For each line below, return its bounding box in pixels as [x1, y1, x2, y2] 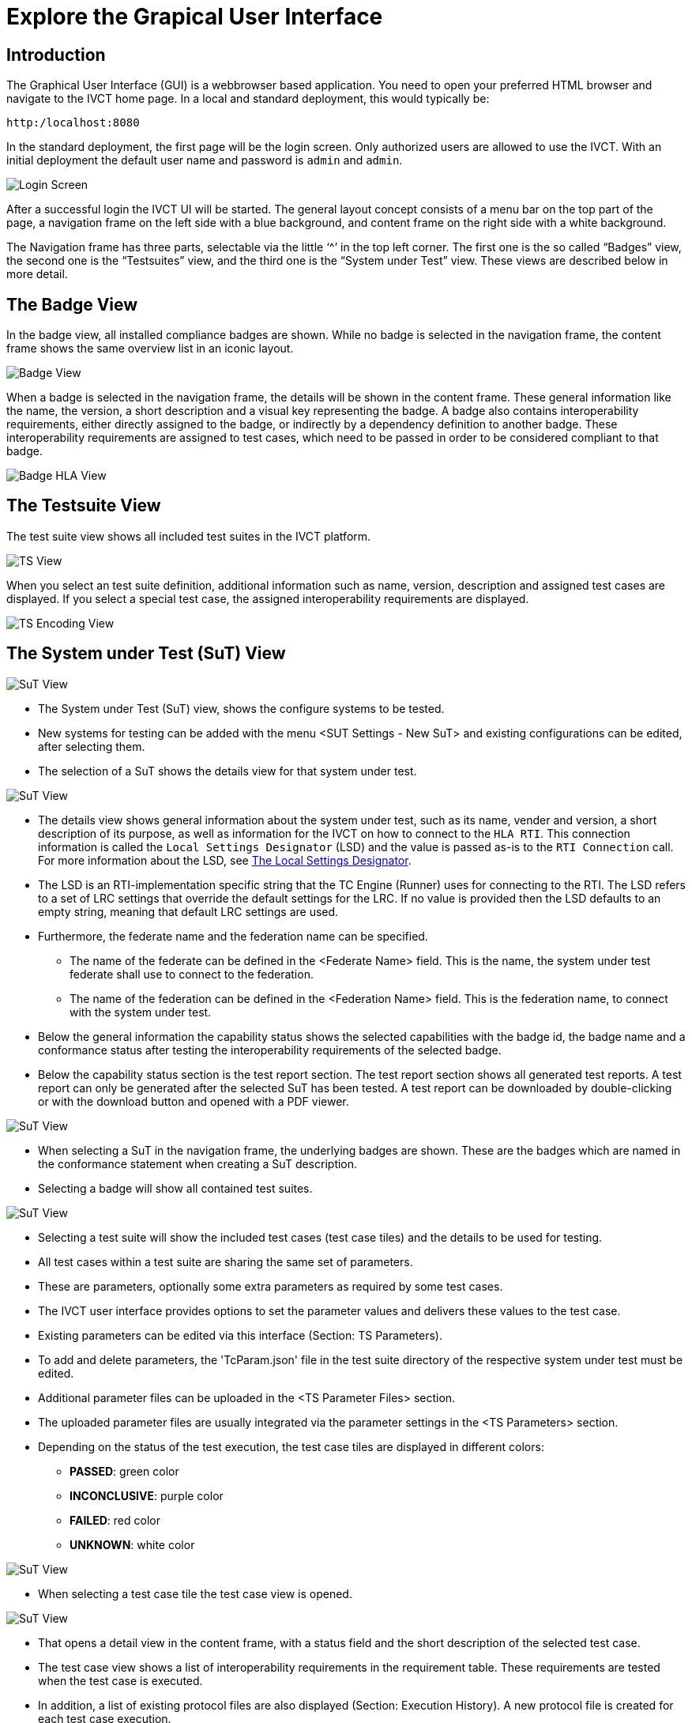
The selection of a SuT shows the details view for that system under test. [38, 763, 417, 778]
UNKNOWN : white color [70, 1537, 195, 1551]
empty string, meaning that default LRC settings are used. [38, 904, 339, 918]
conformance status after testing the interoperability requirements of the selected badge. [38, 1042, 502, 1057]
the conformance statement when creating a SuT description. [38, 1156, 358, 1171]
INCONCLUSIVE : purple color [70, 1488, 224, 1502]
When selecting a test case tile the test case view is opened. [38, 1586, 352, 1600]
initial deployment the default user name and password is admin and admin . [6, 153, 403, 168]
